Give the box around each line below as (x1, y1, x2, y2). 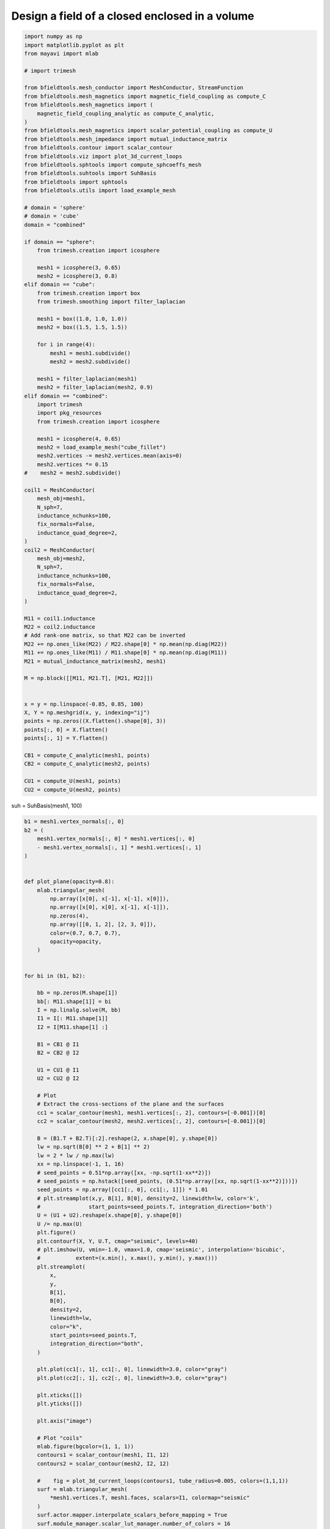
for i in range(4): (37, 341, 96, 348)
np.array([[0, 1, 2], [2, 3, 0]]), (50, 921, 157, 928)
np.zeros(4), (50, 912, 89, 919)
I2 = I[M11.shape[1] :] (37, 1023, 108, 1031)
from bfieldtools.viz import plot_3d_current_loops (24, 153, 183, 160)
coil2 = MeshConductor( (24, 546, 96, 553)
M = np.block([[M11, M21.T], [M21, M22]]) (24, 675, 153, 682)
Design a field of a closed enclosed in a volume (11, 9, 255, 23)
